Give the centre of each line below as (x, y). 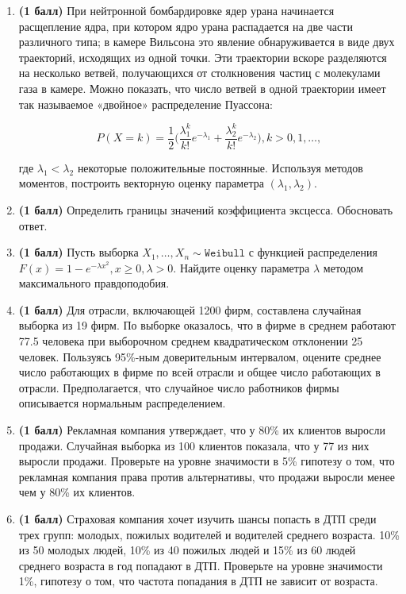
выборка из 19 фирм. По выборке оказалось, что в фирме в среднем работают (207, 325)
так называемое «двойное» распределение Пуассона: (146, 104)
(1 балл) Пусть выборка (79, 252)
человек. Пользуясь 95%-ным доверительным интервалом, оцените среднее (200, 356)
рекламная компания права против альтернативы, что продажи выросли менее (207, 476)
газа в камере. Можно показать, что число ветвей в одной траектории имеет (202, 88)
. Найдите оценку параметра (241, 267)
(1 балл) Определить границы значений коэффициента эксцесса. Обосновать (206, 209)
